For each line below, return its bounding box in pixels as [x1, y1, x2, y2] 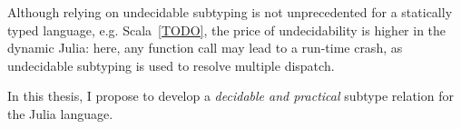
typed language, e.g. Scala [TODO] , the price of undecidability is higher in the [7, 20, 446, 39]
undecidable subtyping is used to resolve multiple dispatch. [7, 55, 335, 74]
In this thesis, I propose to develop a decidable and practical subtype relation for [7, 86, 454, 105]
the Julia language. [7, 104, 113, 123]
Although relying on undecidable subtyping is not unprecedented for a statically [7, 3, 453, 21]
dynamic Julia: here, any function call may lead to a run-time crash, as [7, 38, 403, 57]
